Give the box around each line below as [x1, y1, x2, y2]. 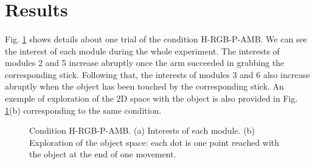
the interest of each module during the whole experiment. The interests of [5, 44, 280, 57]
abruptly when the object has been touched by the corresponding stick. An [5, 80, 284, 93]
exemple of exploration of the [5, 91, 114, 104]
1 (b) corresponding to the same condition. [5, 103, 162, 116]
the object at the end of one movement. [29, 148, 176, 160]
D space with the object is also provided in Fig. [120, 91, 298, 104]
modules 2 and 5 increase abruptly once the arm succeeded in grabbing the [5, 56, 285, 69]
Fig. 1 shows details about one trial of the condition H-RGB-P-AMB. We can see [5, 32, 307, 45]
